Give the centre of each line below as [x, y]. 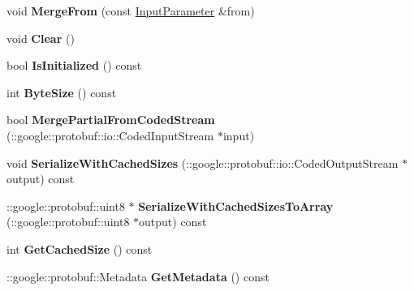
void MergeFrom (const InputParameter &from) [131, 11]
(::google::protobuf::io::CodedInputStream [110, 135]
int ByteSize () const [62, 92]
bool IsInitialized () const [74, 65]
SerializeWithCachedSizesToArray [236, 205]
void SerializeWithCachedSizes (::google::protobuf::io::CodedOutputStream [203, 163]
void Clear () [41, 38]
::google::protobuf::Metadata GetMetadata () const [138, 276]
